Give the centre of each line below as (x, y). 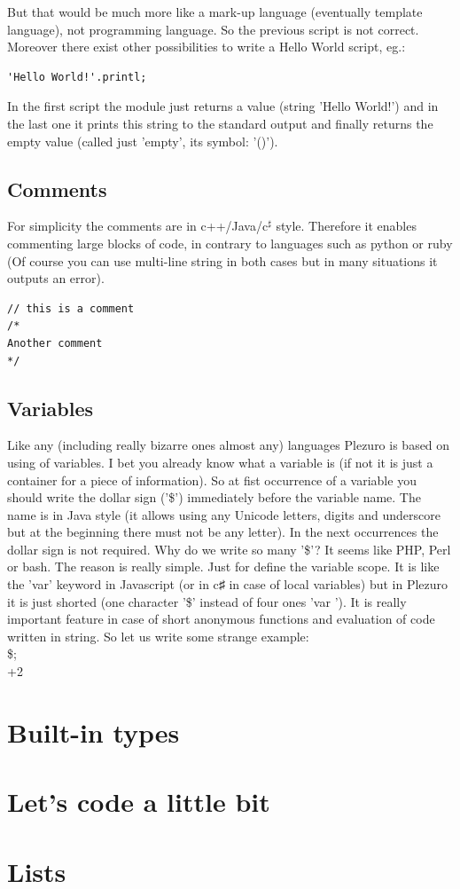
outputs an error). (56, 278)
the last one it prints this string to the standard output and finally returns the (220, 123)
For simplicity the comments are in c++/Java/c (138, 226)
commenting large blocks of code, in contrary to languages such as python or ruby (230, 243)
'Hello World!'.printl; (77, 77)
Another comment (55, 343)
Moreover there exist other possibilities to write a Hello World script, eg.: (207, 47)
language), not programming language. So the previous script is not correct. (213, 29)
